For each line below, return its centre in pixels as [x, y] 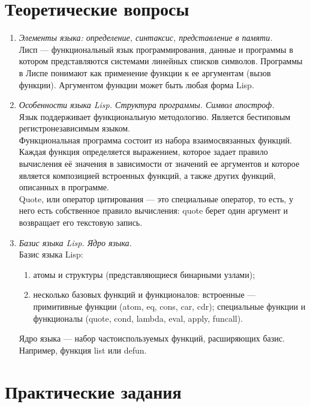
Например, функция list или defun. [83, 350]
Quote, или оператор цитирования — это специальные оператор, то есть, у [156, 198]
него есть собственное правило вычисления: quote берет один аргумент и [153, 210]
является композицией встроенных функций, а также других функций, [147, 175]
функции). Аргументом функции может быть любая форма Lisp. [136, 84]
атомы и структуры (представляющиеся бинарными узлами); [144, 274]
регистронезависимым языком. [74, 128]
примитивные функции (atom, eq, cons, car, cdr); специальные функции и [169, 306]
